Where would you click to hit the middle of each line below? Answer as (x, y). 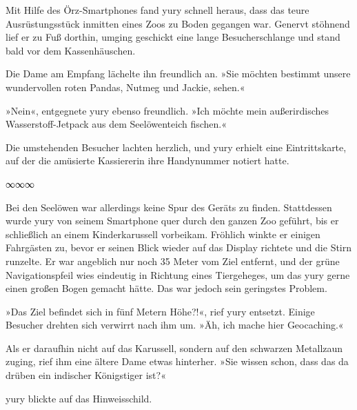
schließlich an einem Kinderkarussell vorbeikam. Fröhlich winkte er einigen (163, 234)
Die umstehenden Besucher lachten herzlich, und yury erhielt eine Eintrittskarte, (176, 147)
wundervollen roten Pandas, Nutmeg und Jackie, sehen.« (125, 87)
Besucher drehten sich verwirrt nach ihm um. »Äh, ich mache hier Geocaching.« (175, 325)
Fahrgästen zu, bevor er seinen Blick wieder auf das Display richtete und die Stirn (179, 247)
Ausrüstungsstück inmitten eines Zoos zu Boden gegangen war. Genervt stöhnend (178, 23)
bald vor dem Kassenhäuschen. (71, 50)
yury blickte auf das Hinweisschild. (79, 398)
